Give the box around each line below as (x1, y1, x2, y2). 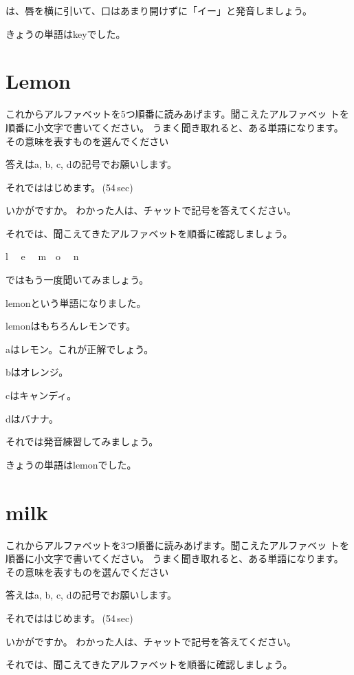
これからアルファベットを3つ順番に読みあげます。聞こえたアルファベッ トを (5, 537, 349, 552)
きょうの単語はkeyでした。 (5, 26, 126, 41)
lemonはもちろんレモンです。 (5, 319, 136, 333)
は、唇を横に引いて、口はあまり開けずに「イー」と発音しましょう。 (5, 3, 313, 17)
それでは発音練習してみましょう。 (5, 434, 159, 449)
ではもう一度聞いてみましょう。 (5, 272, 149, 287)
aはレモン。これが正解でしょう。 (5, 341, 154, 356)
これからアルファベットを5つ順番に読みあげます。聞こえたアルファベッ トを (5, 107, 349, 121)
